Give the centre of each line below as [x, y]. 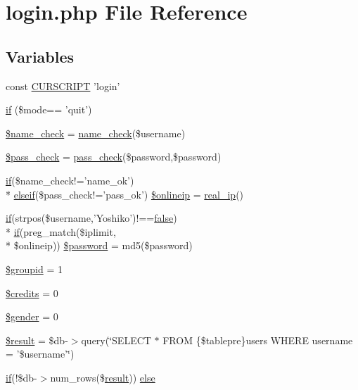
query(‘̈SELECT [116, 340]
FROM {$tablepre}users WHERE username [258, 340]
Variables [40, 56]
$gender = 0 [32, 316]
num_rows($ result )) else [103, 377]
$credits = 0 [32, 292]
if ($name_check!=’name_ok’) [70, 180]
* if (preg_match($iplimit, [61, 231]
